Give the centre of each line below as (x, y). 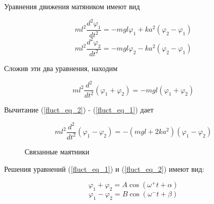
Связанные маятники (57, 151)
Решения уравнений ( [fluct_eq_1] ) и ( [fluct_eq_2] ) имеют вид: (104, 168)
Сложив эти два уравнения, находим (61, 68)
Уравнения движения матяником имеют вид (72, 6)
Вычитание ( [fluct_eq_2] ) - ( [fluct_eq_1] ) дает (79, 110)
